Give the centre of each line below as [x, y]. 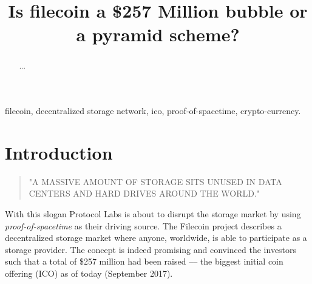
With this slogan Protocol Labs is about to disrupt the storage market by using [153, 213]
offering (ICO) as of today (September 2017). [89, 273]
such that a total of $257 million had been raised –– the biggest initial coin [144, 261]
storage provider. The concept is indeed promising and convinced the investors [151, 249]
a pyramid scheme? [158, 34]
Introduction [59, 152]
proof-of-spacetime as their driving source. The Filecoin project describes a [143, 225]
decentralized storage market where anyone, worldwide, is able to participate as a [156, 238]
